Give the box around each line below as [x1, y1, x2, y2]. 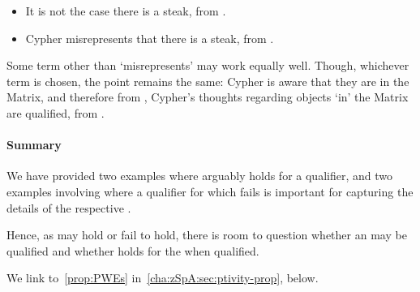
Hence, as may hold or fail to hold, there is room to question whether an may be [6, 226, 407, 243]
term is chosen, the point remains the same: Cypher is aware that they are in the [6, 72, 409, 89]
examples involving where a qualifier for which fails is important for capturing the [6, 182, 414, 200]
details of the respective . [6, 199, 131, 216]
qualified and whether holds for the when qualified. [6, 242, 259, 259]
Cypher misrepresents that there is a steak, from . [25, 29, 274, 46]
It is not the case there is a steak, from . [25, 2, 226, 19]
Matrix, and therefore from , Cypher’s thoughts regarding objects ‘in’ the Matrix [6, 88, 409, 105]
